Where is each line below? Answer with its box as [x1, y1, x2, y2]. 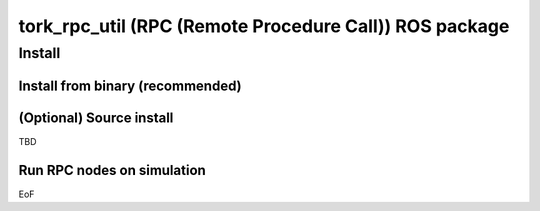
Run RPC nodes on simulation [18, 161, 207, 179]
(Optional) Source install [18, 109, 174, 126]
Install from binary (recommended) [18, 77, 242, 94]
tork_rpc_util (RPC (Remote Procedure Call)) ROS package [18, 15, 510, 37]
